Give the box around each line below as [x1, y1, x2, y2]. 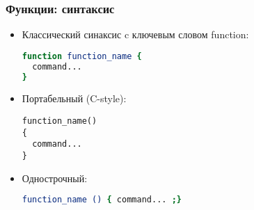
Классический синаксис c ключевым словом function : [22, 27, 249, 42]
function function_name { [22, 51, 142, 61]
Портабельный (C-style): [22, 91, 127, 106]
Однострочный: [22, 170, 88, 185]
